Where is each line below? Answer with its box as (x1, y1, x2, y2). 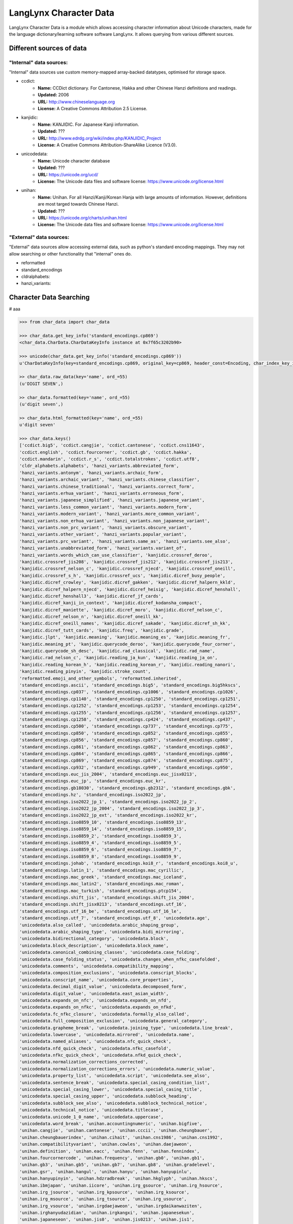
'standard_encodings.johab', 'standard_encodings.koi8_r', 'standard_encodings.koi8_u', (19, 861, 239, 866)
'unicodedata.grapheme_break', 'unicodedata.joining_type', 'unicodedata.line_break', (19, 1025, 233, 1031)
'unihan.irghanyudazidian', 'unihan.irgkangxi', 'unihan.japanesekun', (19, 1210, 195, 1216)
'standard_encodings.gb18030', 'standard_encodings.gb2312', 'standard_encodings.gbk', (19, 785, 236, 791)
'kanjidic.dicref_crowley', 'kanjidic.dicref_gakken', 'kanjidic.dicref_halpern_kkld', (19, 580, 236, 585)
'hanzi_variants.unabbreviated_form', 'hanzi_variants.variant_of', (19, 545, 187, 551)
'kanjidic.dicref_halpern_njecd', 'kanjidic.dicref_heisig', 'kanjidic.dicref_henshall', (19, 587, 241, 592)
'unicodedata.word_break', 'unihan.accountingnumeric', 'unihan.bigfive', (19, 1121, 203, 1126)
